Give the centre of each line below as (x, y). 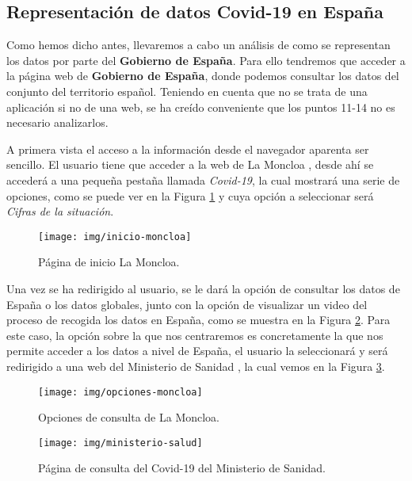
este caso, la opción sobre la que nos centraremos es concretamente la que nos (195, 335)
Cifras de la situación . (60, 211)
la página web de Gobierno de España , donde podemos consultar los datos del (203, 76)
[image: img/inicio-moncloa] (115, 237)
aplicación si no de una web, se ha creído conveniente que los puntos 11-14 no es (201, 107)
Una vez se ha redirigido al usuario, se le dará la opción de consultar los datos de (203, 288)
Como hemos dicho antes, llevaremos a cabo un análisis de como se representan (198, 45)
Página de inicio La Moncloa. (109, 262)
